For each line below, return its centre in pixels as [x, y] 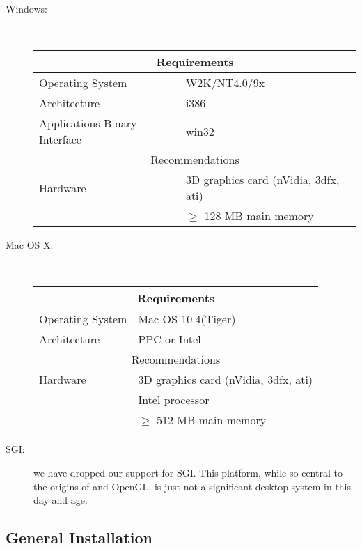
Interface [60, 139]
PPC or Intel [170, 339]
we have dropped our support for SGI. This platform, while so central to [188, 472]
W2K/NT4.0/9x [225, 83]
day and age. [61, 500]
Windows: [26, 8]
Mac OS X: [30, 245]
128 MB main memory [259, 216]
